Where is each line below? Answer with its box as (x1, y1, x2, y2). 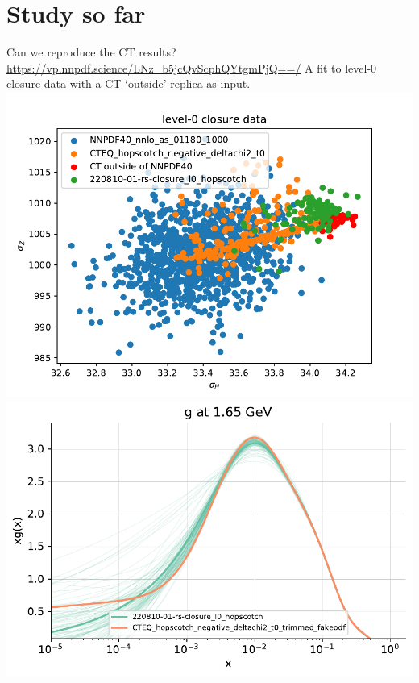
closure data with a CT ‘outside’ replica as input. (6, 75, 251, 92)
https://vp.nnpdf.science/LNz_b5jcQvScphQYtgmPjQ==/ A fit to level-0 (6, 59, 377, 76)
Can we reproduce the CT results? (6, 44, 176, 60)
